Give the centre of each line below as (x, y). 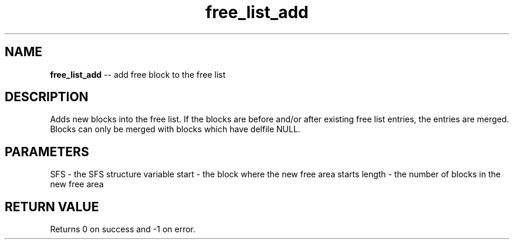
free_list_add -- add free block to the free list (138, 74)
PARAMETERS (47, 152)
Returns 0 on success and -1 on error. (123, 229)
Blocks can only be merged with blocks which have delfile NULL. (175, 129)
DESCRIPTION (47, 97)
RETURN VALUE (52, 207)
